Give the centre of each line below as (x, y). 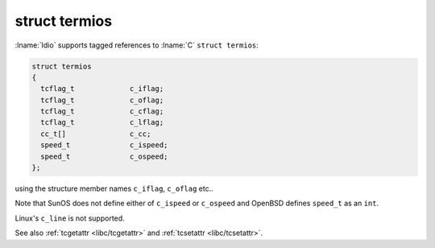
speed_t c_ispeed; (104, 145)
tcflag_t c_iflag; (102, 89)
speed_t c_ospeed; (104, 156)
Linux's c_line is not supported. (70, 218)
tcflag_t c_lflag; (102, 122)
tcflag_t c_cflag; (102, 112)
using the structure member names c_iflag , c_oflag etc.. (114, 188)
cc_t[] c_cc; (96, 134)
